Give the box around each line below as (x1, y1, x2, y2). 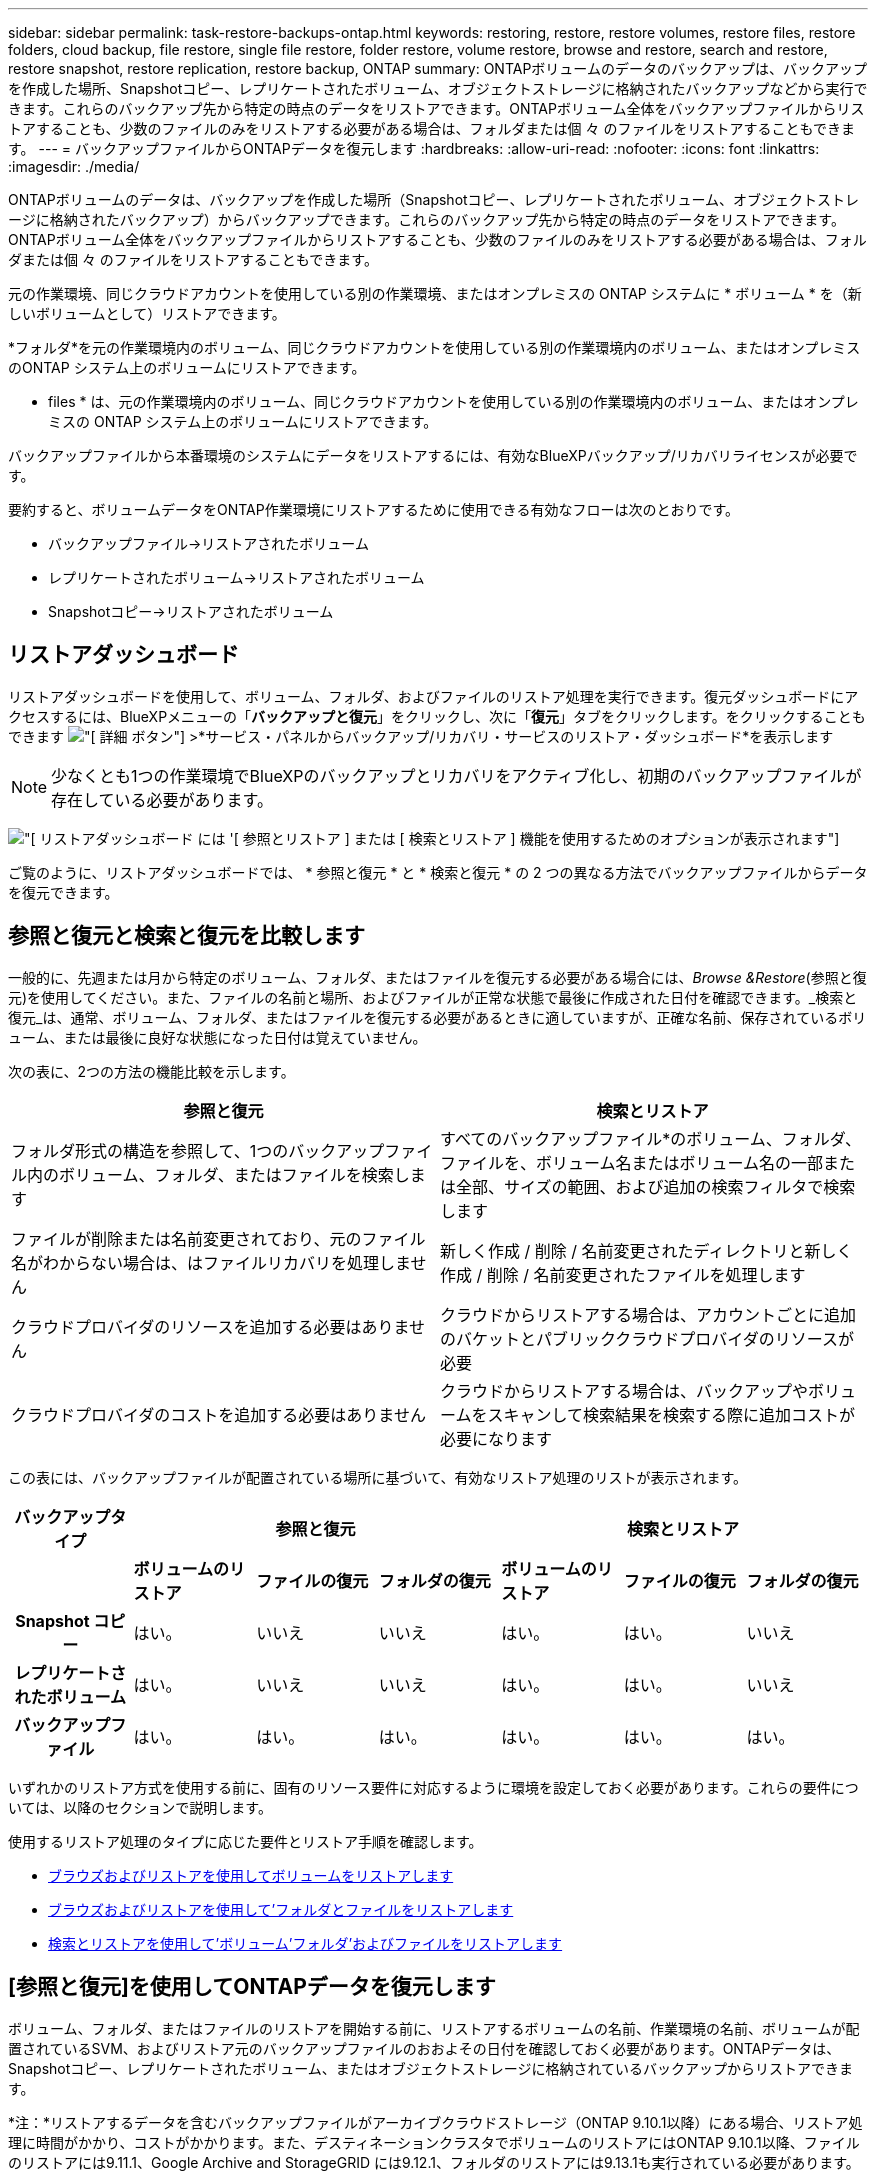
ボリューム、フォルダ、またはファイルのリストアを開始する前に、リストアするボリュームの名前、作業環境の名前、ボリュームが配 (8, 2019, 860, 2037)
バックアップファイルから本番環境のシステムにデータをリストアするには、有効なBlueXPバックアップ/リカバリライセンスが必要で (8, 447, 858, 464)
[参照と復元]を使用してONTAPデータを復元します (8, 1974, 496, 2000)
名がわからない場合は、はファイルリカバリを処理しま (11, 1252, 411, 1273)
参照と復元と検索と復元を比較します (8, 923, 365, 949)
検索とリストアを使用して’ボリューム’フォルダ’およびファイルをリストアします (48, 1934, 563, 1952)
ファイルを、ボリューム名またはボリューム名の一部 (440, 1152, 824, 1173)
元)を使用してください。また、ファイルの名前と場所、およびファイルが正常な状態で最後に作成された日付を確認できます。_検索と (8, 988, 858, 1006)
